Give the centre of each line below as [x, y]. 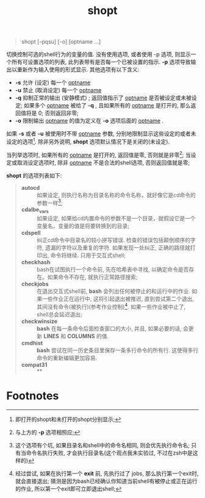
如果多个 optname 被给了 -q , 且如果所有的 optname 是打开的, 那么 [107, 106]
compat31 [34, 364]
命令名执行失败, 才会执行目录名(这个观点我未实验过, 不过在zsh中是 [110, 453]
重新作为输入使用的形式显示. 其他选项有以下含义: [78, 70]
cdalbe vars [35, 210]
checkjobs [35, 284]
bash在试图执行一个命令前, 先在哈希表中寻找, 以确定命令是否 [113, 269]
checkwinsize [39, 321]
